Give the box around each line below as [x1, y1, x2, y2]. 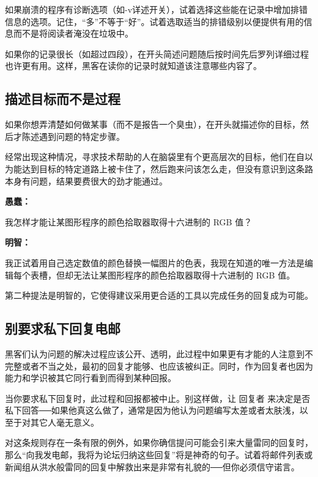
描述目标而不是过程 [5, 89, 120, 108]
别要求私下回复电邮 [5, 319, 120, 338]
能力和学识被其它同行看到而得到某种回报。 [5, 371, 176, 384]
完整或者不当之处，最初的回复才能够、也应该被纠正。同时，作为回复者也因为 [5, 359, 313, 372]
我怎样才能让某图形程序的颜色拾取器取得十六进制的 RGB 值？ [5, 215, 253, 228]
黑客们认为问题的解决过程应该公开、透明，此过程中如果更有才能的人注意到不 [5, 347, 313, 360]
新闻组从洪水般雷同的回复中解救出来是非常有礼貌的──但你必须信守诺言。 [5, 460, 300, 473]
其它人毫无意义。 [30, 415, 99, 428]
